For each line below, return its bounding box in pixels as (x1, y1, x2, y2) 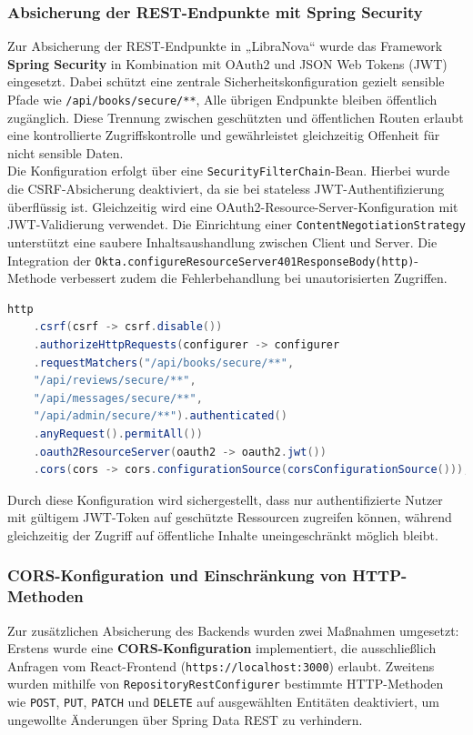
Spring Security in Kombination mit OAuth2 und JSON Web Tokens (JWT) (7, 54, 448, 73)
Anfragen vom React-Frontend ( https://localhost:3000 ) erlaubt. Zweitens (7, 656, 435, 675)
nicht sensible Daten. (7, 143, 124, 162)
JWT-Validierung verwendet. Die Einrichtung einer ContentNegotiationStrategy (7, 215, 466, 234)
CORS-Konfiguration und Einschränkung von (7, 564, 347, 587)
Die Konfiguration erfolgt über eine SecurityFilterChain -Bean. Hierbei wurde (7, 161, 450, 180)
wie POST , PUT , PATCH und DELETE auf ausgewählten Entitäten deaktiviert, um (7, 692, 439, 711)
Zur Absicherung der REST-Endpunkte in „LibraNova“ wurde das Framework (7, 36, 443, 55)
